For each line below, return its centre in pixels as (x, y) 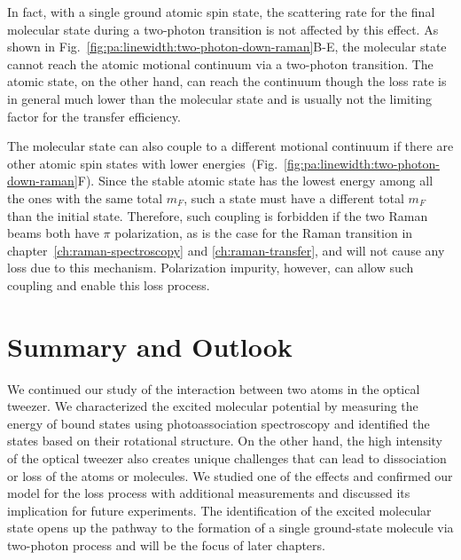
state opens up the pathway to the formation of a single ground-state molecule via (230, 528)
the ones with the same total (85, 197)
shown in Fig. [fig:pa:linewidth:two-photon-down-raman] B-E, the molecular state (227, 47)
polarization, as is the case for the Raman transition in (264, 233)
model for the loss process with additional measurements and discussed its (209, 493)
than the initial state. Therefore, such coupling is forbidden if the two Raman (218, 215)
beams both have (53, 233)
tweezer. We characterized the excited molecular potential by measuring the (213, 406)
